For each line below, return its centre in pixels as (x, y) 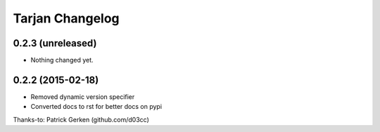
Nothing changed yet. (62, 60)
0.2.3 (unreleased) (55, 43)
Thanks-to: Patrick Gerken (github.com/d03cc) (81, 119)
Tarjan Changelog (66, 18)
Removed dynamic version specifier (83, 97)
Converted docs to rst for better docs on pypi (96, 107)
